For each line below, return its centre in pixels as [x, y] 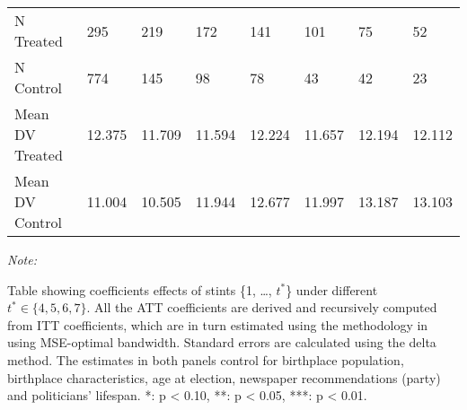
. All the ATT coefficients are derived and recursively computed [262, 307]
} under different [332, 289]
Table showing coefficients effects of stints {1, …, [140, 289]
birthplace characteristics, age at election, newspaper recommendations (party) [224, 377]
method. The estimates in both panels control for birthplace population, [206, 359]
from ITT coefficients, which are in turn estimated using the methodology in [218, 324]
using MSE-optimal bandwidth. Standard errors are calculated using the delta [222, 342]
